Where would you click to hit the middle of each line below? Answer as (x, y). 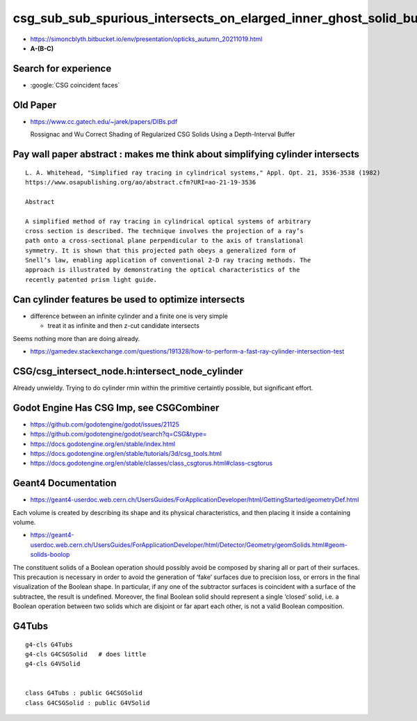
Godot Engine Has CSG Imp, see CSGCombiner (116, 407)
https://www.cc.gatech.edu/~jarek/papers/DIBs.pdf (104, 121)
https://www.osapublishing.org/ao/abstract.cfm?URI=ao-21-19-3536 (141, 182)
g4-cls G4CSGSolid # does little (86, 654)
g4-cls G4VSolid (53, 664)
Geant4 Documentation (65, 483)
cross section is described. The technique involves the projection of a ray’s (164, 231)
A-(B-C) (42, 48)
